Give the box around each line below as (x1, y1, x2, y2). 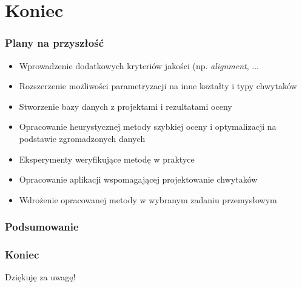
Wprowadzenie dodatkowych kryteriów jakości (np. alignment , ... (19, 59, 260, 72)
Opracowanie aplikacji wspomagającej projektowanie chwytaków (19, 173, 258, 186)
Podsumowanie (5, 219, 79, 234)
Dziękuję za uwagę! (5, 271, 76, 283)
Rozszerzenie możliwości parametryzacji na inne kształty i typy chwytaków (19, 79, 297, 92)
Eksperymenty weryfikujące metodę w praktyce (19, 152, 195, 165)
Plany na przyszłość (5, 35, 104, 50)
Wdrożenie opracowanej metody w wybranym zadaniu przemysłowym (19, 193, 277, 206)
